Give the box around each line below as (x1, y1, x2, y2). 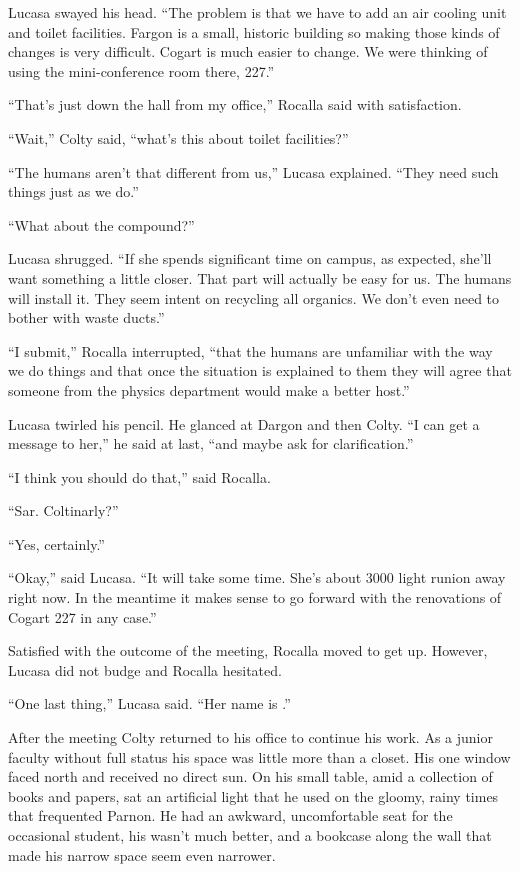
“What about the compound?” (8, 214, 195, 235)
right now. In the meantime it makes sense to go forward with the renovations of (8, 587, 502, 608)
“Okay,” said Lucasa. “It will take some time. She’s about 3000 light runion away (8, 567, 506, 588)
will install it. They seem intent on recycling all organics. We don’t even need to (8, 287, 500, 308)
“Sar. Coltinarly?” (8, 500, 119, 521)
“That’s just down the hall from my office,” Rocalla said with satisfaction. (8, 94, 462, 115)
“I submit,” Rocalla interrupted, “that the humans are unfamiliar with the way (8, 340, 493, 361)
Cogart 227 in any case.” (8, 606, 157, 627)
